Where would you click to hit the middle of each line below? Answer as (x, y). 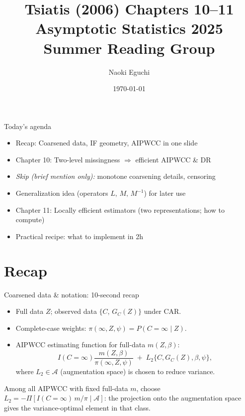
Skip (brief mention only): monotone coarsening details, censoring (116, 176)
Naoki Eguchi (129, 71)
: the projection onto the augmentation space (173, 398)
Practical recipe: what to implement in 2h (79, 236)
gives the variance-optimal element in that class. (78, 407)
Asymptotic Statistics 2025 (129, 28)
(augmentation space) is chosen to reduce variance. (138, 371)
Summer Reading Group (129, 48)
